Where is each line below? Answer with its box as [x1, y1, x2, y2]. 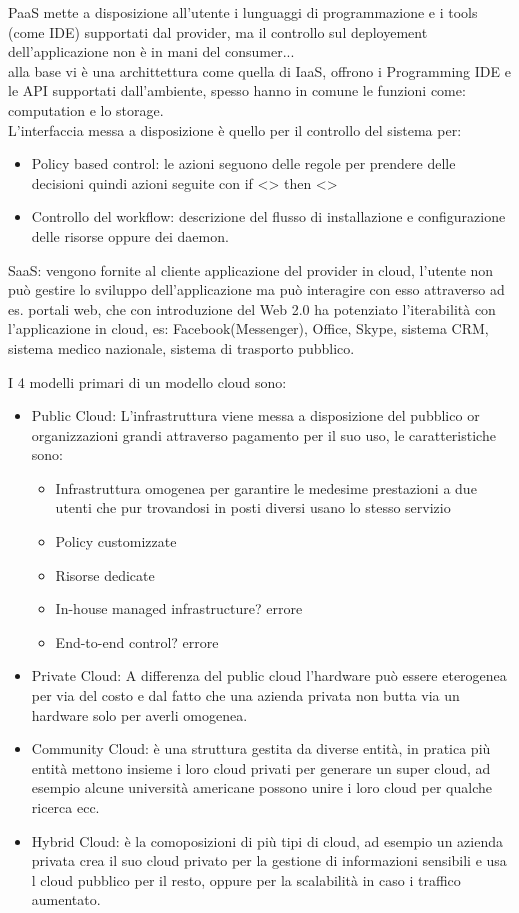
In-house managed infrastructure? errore [55, 598, 303, 619]
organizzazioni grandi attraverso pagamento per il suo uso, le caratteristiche [31, 424, 496, 445]
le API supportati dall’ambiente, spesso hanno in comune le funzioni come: [8, 80, 466, 101]
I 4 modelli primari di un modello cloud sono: [8, 371, 287, 392]
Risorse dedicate [55, 564, 155, 585]
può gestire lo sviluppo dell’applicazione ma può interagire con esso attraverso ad [8, 279, 505, 300]
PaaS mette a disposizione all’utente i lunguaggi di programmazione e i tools [8, 2, 478, 22]
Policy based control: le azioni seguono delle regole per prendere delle [31, 153, 456, 174]
